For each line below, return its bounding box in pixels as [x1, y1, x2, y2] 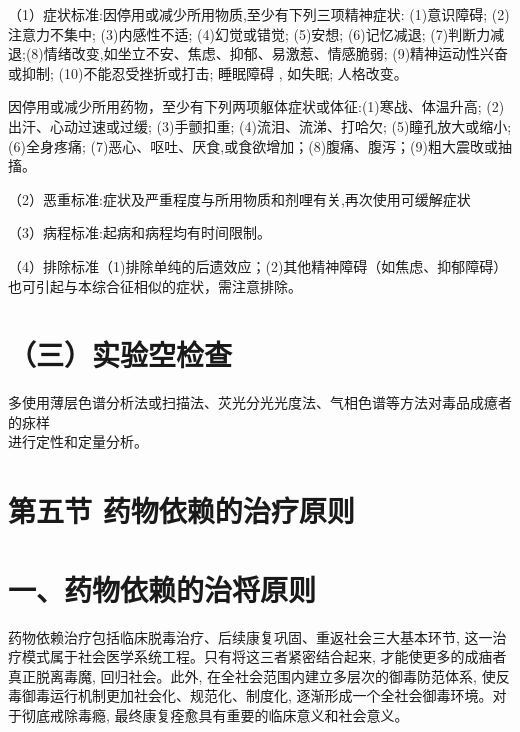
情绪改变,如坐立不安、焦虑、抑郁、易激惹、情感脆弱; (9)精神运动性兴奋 [43, 43, 509, 64]
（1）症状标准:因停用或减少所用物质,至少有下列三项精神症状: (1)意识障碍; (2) [8, 4, 510, 24]
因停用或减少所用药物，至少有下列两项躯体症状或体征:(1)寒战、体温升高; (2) [8, 96, 505, 117]
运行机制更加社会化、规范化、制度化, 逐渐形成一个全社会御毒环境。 [49, 685, 493, 706]
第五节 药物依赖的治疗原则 [8, 490, 355, 531]
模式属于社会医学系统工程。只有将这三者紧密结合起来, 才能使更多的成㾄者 [21, 646, 507, 667]
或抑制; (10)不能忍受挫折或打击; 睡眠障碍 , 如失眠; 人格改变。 [8, 62, 408, 83]
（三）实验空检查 [8, 334, 233, 375]
